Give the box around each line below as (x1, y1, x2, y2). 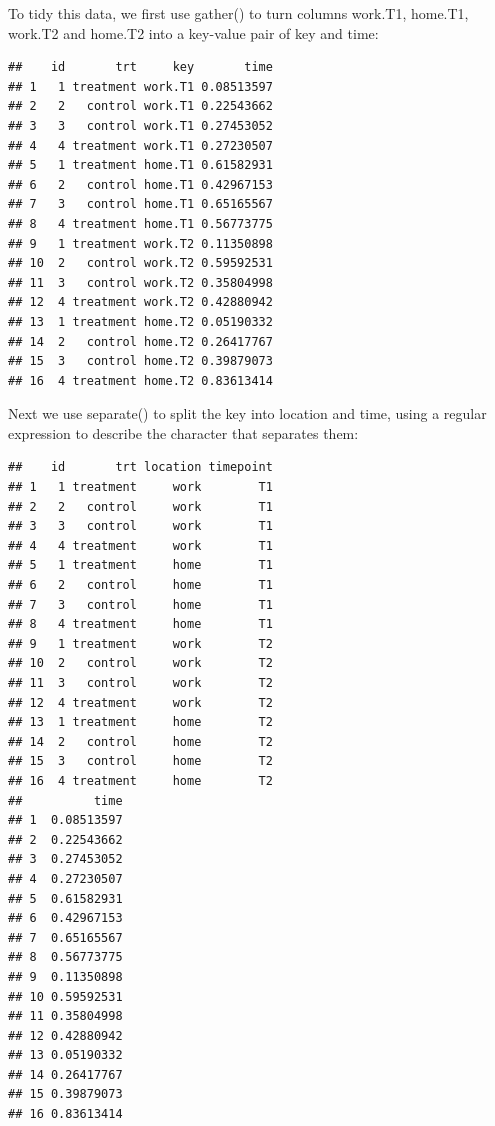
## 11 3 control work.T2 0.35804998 (8, 275, 273, 290)
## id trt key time (8, 60, 273, 75)
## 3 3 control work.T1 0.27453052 (8, 118, 273, 133)
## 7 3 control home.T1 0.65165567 (8, 197, 273, 212)
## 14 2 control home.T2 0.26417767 (8, 334, 273, 349)
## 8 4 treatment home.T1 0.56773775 (8, 216, 273, 231)
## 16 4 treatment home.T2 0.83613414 (8, 373, 273, 388)
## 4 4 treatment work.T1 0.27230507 (8, 138, 273, 153)
